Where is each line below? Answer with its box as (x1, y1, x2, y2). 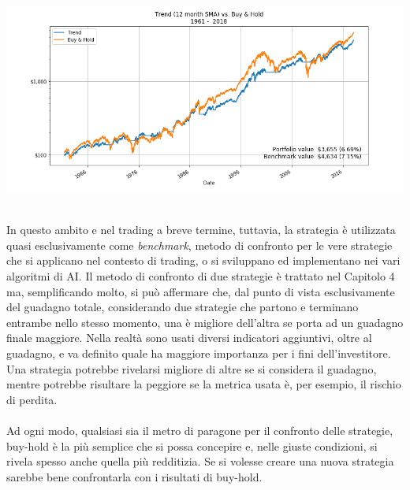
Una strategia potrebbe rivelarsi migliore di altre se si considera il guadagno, (6, 360, 377, 377)
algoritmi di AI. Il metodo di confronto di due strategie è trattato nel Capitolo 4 (6, 268, 395, 284)
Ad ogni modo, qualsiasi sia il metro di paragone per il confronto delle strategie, (6, 421, 393, 438)
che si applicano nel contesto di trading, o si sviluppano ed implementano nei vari (6, 252, 401, 269)
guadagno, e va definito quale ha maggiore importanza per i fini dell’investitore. (6, 344, 391, 361)
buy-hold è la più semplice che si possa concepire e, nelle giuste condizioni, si (6, 437, 378, 454)
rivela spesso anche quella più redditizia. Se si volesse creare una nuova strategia (6, 453, 394, 470)
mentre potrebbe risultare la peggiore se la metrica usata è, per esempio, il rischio (6, 376, 401, 392)
